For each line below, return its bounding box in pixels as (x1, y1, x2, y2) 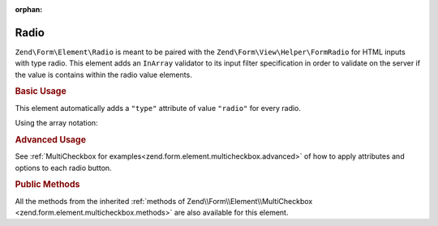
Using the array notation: (15, 118, 98, 128)
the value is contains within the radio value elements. (15, 70, 192, 79)
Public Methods (15, 179, 80, 190)
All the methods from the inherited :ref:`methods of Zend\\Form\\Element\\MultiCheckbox (15, 196, 313, 206)
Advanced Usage (15, 134, 87, 145)
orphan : (15, 5, 43, 14)
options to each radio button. (15, 163, 113, 173)
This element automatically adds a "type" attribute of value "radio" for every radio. (15, 103, 302, 113)
